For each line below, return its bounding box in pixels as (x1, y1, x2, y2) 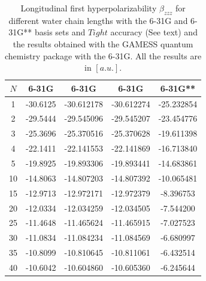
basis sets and (34, 26, 86, 38)
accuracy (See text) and (110, 26, 198, 38)
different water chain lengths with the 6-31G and (8, 14, 188, 26)
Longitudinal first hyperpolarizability (20, 2, 157, 14)
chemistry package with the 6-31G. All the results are (5, 49, 202, 62)
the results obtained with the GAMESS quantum (13, 37, 193, 50)
